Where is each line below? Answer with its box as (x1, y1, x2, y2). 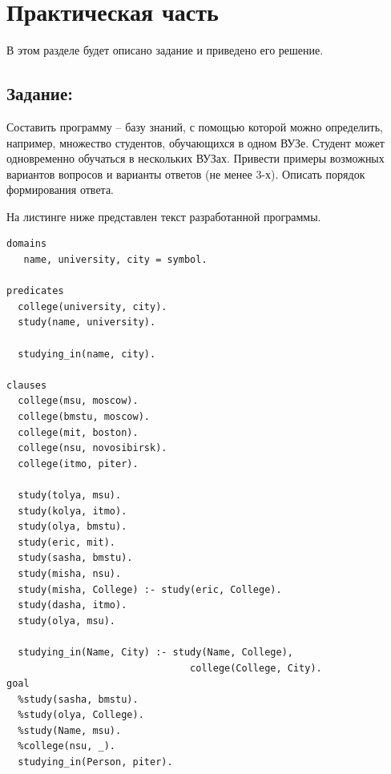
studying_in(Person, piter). (18, 756, 173, 768)
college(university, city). (18, 300, 167, 312)
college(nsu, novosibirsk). (18, 442, 167, 454)
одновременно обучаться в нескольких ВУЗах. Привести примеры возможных (6, 150, 385, 167)
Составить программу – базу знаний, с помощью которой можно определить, (6, 118, 383, 135)
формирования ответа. (6, 181, 115, 198)
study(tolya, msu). (18, 489, 122, 501)
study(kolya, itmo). (18, 505, 127, 517)
